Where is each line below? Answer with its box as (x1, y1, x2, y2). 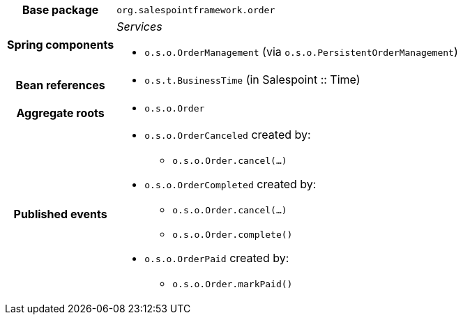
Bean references (15, 78, 105, 92)
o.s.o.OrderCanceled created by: (144, 128, 311, 142)
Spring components (7, 38, 114, 52)
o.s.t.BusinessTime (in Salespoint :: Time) (144, 73, 360, 86)
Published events (13, 207, 107, 221)
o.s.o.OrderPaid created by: (144, 251, 289, 265)
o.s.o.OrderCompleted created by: (144, 177, 317, 191)
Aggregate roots (16, 105, 105, 120)
